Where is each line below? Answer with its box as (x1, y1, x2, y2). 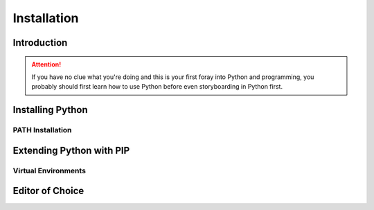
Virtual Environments (12, 166, 87, 175)
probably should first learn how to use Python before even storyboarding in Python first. (31, 82, 283, 91)
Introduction (12, 37, 68, 49)
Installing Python (12, 104, 88, 116)
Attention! (31, 60, 62, 69)
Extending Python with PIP (12, 144, 130, 156)
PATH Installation (12, 125, 72, 135)
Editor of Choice (12, 185, 84, 197)
